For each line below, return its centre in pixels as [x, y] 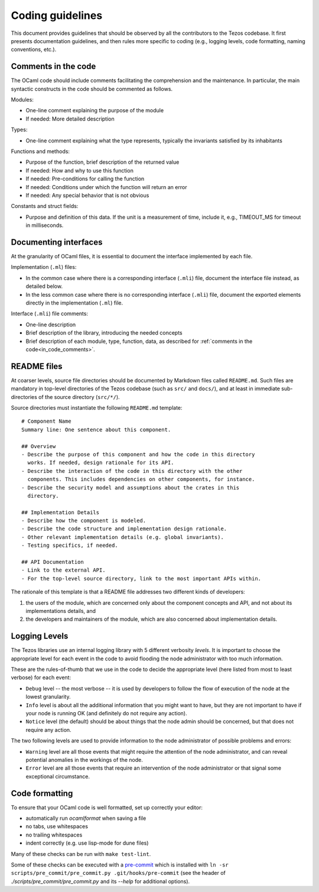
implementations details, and [61, 611]
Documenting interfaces [57, 242]
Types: [19, 129]
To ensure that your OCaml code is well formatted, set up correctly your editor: [107, 807]
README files [37, 366]
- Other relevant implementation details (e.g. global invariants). [123, 537]
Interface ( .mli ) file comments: [50, 314]
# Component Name [46, 421]
